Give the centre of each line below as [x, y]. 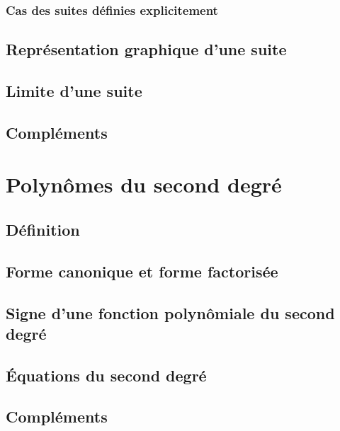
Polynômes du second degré [144, 184]
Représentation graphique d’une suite [146, 49]
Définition [43, 229]
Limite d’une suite [74, 91]
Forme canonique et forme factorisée [142, 271]
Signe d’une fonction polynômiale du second [170, 312]
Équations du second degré [106, 375]
